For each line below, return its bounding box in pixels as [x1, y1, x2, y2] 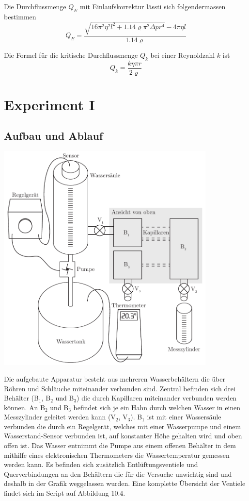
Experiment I [4, 95, 95, 115]
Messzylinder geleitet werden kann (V [4, 412, 116, 422]
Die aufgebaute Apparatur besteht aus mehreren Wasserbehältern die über [4, 373, 225, 384]
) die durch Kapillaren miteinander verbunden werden [77, 393, 237, 403]
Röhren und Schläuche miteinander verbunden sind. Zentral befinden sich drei [4, 383, 235, 393]
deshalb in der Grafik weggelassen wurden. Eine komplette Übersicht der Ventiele [4, 478, 246, 488]
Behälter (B [4, 393, 39, 403]
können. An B [4, 402, 45, 412]
